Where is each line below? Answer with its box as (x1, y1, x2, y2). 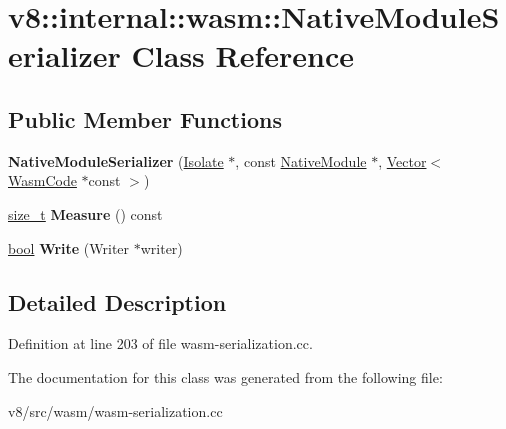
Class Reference (131, 35, 355, 76)
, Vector (378, 150, 427, 171)
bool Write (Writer (8, 237, 130, 258)
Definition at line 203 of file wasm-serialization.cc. (8, 333, 313, 354)
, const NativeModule (235, 150, 367, 171)
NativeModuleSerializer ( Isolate (8, 150, 224, 171)
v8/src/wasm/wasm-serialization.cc (8, 400, 223, 421)
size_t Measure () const (8, 203, 163, 224)
